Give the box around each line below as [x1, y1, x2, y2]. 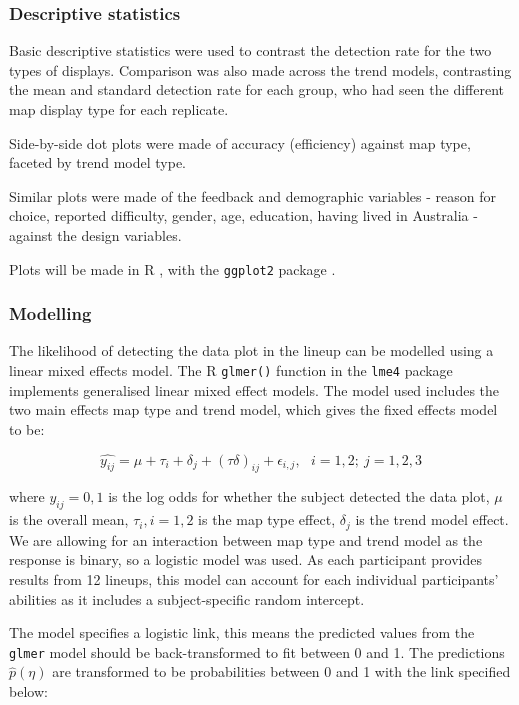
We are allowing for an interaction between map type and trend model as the [9, 529, 483, 550]
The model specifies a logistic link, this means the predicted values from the [9, 622, 475, 643]
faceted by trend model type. [9, 152, 186, 173]
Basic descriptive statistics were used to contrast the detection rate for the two [9, 40, 492, 61]
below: [9, 680, 48, 701]
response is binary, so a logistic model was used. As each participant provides [9, 549, 482, 570]
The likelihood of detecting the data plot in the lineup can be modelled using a [9, 340, 494, 361]
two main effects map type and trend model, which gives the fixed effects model [9, 399, 498, 420]
